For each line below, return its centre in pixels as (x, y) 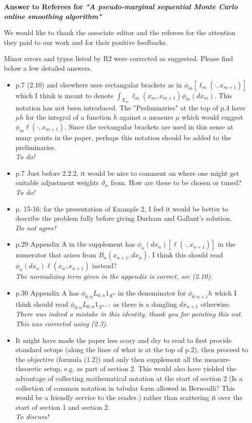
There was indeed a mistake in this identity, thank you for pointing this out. (129, 314)
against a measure (146, 117)
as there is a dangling (145, 304)
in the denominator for (152, 292)
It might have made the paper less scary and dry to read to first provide (124, 340)
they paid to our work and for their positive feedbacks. (86, 42)
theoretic (29, 369)
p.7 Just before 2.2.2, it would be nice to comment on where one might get (127, 173)
